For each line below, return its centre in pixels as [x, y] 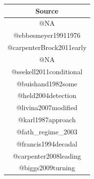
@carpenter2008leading [47, 155]
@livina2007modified [47, 107]
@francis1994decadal [47, 143]
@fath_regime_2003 [47, 131]
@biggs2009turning [47, 168]
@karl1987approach [47, 120]
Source [47, 10]
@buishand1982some [47, 83]
